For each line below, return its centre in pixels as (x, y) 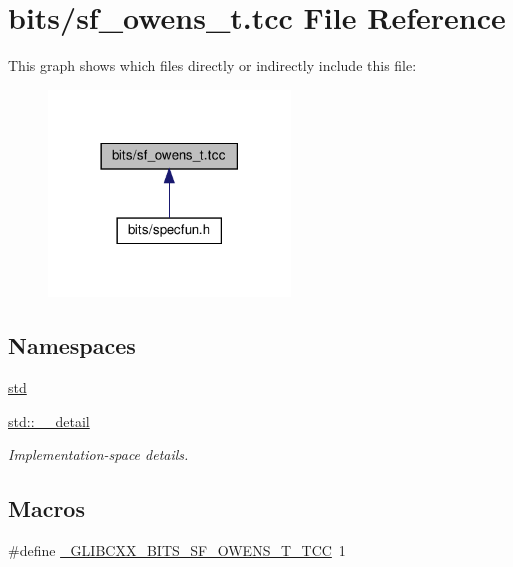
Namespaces (72, 345)
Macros (46, 508)
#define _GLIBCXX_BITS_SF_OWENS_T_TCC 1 (177, 550)
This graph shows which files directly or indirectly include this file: (212, 65)
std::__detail (49, 420)
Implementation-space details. (98, 454)
